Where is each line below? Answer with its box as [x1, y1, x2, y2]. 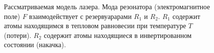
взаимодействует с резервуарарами [29, 11, 132, 21]
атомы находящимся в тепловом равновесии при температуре [4, 20, 186, 31]
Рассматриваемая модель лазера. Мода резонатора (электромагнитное [4, 1, 210, 11]
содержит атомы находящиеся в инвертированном [44, 30, 192, 40]
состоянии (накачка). [4, 39, 66, 50]
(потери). [4, 30, 31, 40]
